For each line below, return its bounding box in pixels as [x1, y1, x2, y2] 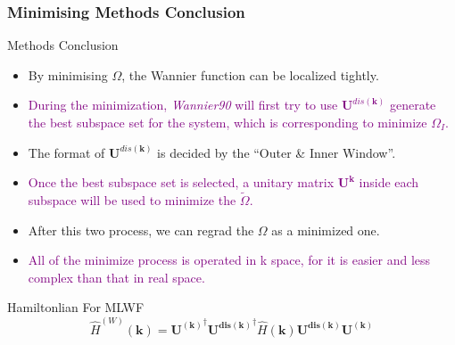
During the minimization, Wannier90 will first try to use [28, 95, 338, 114]
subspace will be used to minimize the [28, 191, 236, 209]
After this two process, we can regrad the [28, 220, 254, 239]
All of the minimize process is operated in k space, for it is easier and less [28, 251, 431, 269]
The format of [28, 143, 105, 161]
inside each [359, 173, 419, 192]
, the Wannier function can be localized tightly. [121, 65, 379, 84]
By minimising [28, 65, 108, 84]
